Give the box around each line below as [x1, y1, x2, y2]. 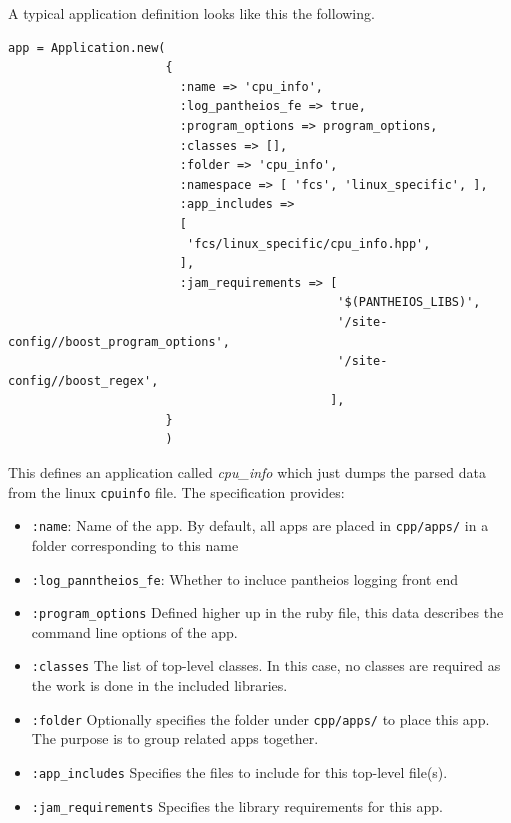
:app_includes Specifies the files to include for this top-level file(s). [31, 761, 448, 782]
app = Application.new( [8, 40, 166, 55]
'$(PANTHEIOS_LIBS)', [337, 295, 481, 310]
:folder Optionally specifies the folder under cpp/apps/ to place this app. [31, 708, 490, 729]
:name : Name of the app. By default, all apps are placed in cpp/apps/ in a [31, 515, 489, 536]
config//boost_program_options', [8, 334, 230, 349]
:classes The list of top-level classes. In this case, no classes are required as [31, 655, 501, 676]
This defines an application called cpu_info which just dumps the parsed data [8, 462, 486, 483]
